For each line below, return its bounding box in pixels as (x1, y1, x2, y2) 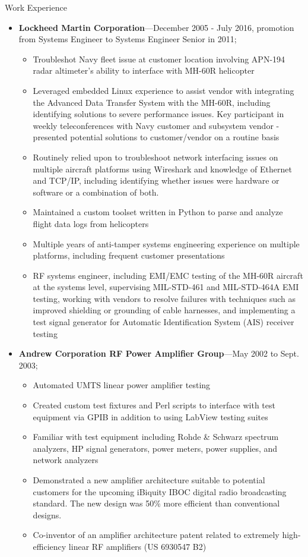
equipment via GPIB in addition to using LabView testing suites (33, 410, 268, 423)
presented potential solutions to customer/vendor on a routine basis (33, 131, 280, 143)
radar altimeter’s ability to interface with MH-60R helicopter (33, 64, 255, 77)
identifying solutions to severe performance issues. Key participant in (33, 108, 284, 120)
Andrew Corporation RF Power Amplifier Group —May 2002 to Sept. (18, 347, 299, 360)
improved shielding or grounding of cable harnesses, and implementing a (33, 304, 296, 316)
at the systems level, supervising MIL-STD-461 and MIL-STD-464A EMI (33, 281, 299, 293)
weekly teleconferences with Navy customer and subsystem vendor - (33, 119, 280, 131)
